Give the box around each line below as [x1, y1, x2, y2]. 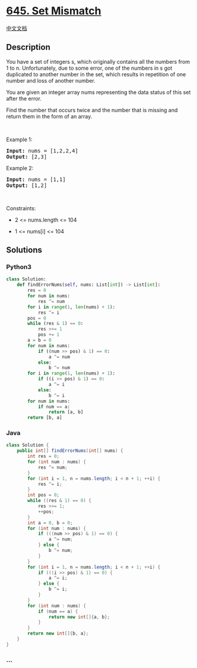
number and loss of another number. [6, 77, 96, 84]
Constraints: [6, 204, 36, 212]
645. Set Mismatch [6, 4, 101, 18]
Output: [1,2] [6, 182, 47, 189]
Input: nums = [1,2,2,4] [6, 147, 78, 154]
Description [6, 42, 50, 52]
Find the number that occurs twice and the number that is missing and [6, 106, 178, 114]
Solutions [6, 245, 43, 255]
